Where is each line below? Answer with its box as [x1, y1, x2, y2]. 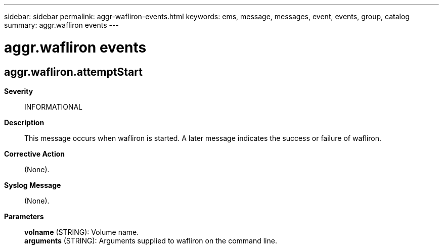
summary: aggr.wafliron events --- [4, 21, 119, 29]
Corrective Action [4, 149, 65, 158]
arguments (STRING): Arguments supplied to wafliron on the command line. [24, 236, 277, 245]
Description [4, 118, 45, 127]
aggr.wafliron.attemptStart [4, 65, 143, 78]
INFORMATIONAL [24, 102, 83, 111]
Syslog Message [4, 180, 61, 189]
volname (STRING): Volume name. [24, 227, 139, 236]
